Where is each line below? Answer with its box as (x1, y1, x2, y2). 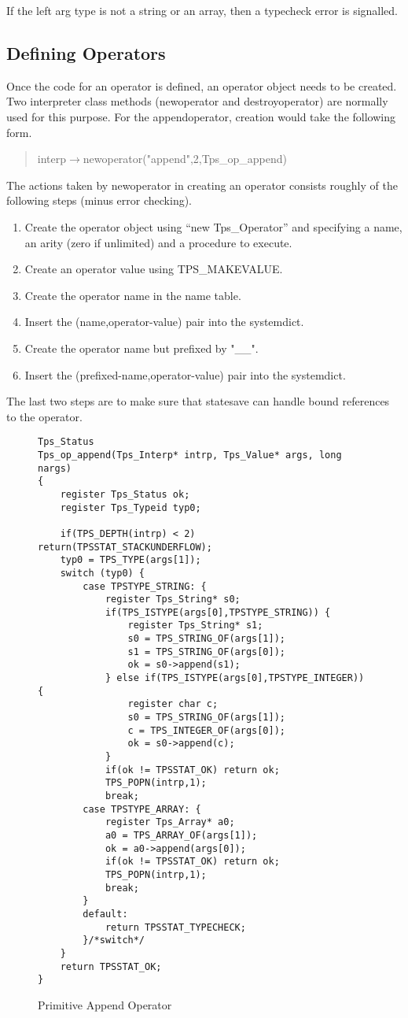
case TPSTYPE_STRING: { (83, 580, 207, 592)
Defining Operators (6, 40, 166, 65)
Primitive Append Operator (38, 996, 172, 1012)
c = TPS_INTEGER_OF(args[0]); (127, 724, 285, 736)
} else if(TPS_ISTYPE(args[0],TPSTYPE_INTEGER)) (105, 672, 365, 684)
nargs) (38, 462, 72, 474)
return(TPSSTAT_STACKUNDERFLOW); (38, 541, 212, 553)
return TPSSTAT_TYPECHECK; (105, 921, 246, 933)
